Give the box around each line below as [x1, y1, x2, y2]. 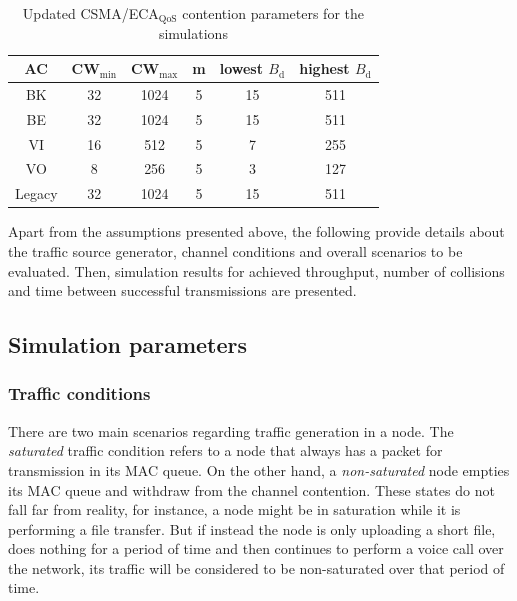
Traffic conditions [8, 381, 151, 406]
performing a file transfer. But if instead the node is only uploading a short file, [8, 518, 496, 539]
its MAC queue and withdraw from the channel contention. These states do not [8, 479, 495, 500]
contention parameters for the [182, 3, 364, 23]
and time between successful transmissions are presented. [8, 280, 357, 301]
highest [299, 58, 350, 79]
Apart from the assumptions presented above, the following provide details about [8, 221, 505, 242]
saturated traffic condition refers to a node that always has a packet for [8, 440, 443, 461]
